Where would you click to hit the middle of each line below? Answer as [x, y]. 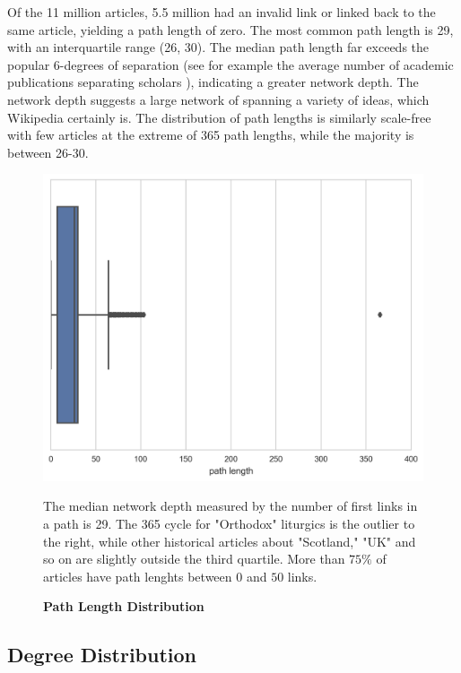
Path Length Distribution [124, 606]
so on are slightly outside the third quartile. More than [194, 559]
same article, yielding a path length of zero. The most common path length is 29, [230, 29]
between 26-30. [48, 152]
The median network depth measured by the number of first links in [230, 506]
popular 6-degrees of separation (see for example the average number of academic [230, 64]
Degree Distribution [102, 655]
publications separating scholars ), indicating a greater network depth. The [213, 82]
